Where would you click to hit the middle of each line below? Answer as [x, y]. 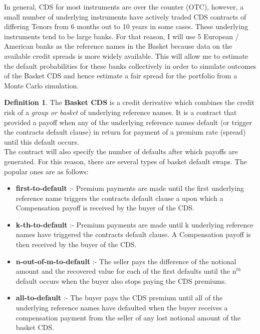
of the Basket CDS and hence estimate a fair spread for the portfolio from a [121, 76]
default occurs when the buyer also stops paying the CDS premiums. [121, 281]
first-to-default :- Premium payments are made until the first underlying [130, 188]
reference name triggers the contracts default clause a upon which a [119, 198]
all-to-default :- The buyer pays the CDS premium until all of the [119, 298]
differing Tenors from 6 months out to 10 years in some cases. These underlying [126, 26]
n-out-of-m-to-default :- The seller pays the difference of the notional [126, 261]
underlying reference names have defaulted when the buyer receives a [122, 308]
